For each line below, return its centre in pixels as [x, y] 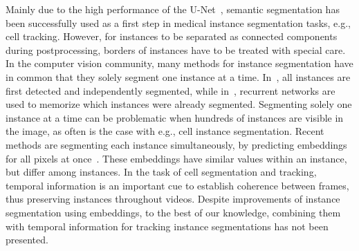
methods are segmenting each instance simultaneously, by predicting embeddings [176, 144]
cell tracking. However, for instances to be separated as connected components [172, 36]
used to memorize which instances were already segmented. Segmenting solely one [179, 104]
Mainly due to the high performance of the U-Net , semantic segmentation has [173, 9]
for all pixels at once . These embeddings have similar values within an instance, [176, 158]
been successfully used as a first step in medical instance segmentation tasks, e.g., [178, 22]
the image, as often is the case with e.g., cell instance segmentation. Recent [165, 131]
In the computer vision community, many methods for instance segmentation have [179, 63]
